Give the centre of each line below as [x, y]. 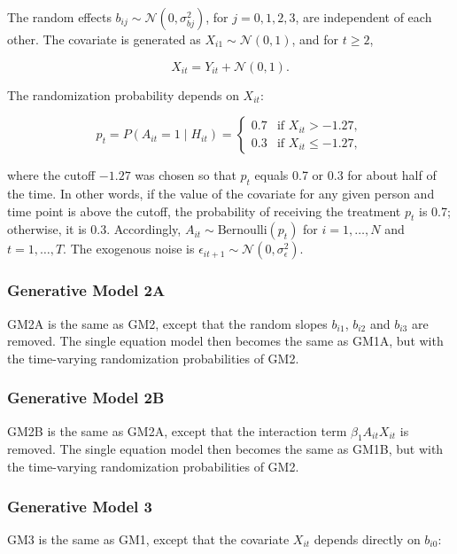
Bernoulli [242, 231]
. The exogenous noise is [129, 249]
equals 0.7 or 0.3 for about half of [345, 175]
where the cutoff [51, 175]
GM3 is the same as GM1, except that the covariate [148, 538]
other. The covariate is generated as [104, 39]
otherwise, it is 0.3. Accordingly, [94, 229]
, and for [315, 39]
